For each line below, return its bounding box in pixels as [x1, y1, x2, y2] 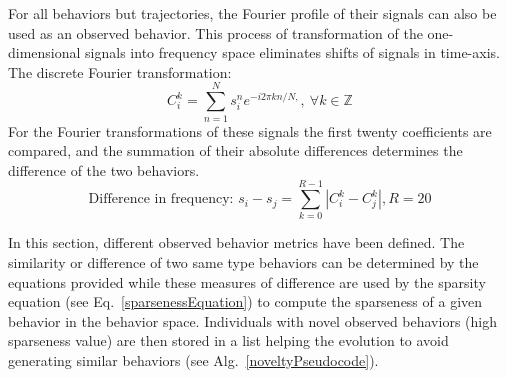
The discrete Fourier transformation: [8, 61, 232, 82]
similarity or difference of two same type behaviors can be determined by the [8, 252, 479, 272]
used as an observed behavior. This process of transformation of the [8, 22, 423, 43]
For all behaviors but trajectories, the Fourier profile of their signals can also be [8, 3, 497, 23]
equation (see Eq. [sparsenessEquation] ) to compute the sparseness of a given [8, 291, 483, 312]
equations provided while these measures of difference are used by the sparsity [8, 271, 486, 292]
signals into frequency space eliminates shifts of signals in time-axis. [85, 42, 500, 63]
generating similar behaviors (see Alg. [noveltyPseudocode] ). [8, 349, 379, 370]
